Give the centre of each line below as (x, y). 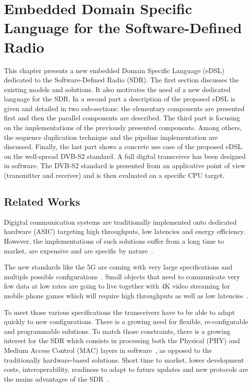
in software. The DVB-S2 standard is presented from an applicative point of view (125, 165)
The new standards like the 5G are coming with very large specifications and (118, 267)
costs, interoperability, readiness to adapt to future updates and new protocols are (126, 369)
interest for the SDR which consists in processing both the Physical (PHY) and (122, 340)
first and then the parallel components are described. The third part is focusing (122, 118)
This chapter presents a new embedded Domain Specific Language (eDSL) (114, 70)
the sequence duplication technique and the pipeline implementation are (111, 137)
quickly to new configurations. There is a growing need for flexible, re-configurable (126, 321)
